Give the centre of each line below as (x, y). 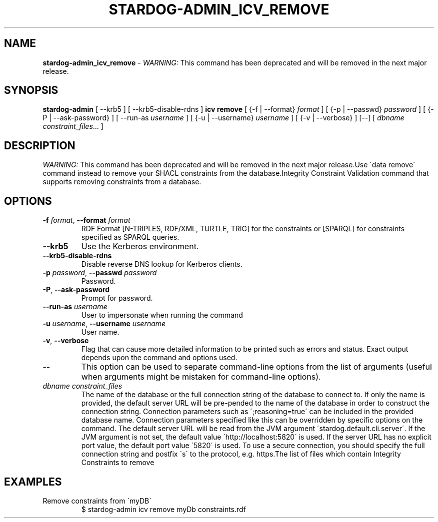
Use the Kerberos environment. (140, 247)
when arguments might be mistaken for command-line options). (201, 377)
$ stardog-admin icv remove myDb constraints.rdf (163, 509)
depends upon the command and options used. (159, 358)
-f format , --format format (86, 220)
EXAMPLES (33, 482)
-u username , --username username (104, 324)
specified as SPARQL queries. (130, 237)
